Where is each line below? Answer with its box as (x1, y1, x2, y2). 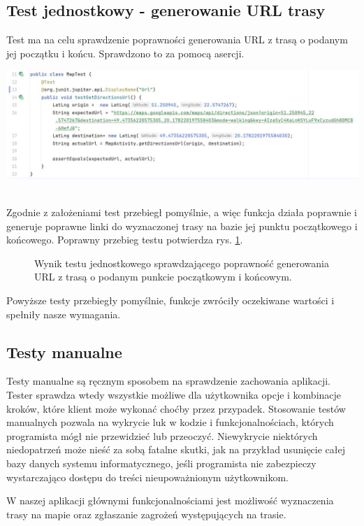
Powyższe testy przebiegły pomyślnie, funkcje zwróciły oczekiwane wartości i (6, 293, 335, 308)
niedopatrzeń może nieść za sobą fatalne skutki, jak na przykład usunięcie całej (6, 442, 345, 457)
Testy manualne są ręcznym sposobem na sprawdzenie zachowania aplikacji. (6, 374, 330, 388)
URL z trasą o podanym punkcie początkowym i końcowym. (34, 269, 292, 284)
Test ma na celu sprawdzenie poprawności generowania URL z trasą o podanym (6, 32, 348, 47)
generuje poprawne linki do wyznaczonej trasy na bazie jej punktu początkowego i (6, 218, 358, 233)
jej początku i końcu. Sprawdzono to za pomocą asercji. (6, 45, 245, 60)
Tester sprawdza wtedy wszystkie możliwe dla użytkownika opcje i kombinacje (6, 388, 342, 402)
